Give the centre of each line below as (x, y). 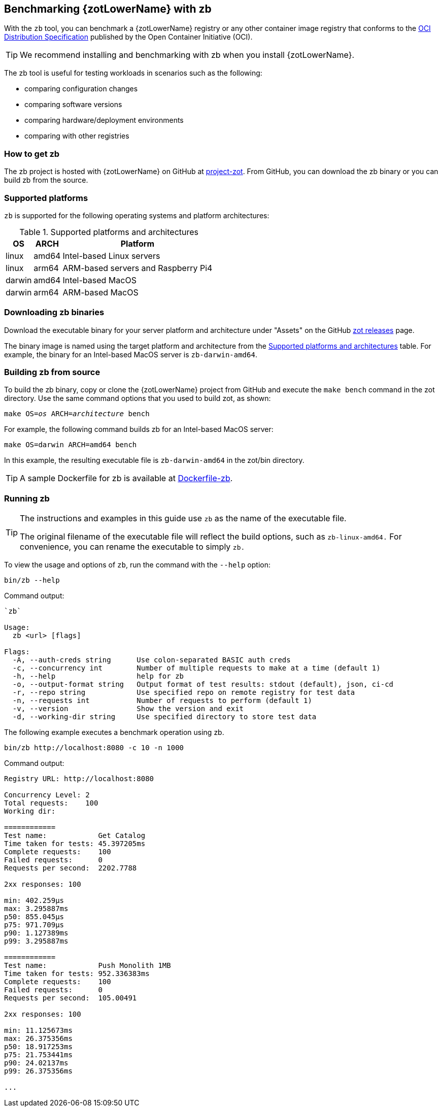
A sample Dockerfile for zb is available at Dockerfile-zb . (126, 478)
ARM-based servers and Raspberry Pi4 (138, 268)
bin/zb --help (32, 580)
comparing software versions (73, 105)
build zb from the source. (46, 180)
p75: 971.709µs (34, 925)
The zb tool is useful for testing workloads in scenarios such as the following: (133, 73)
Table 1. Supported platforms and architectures (109, 232)
